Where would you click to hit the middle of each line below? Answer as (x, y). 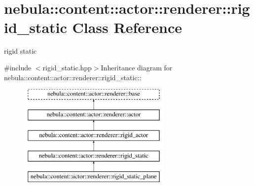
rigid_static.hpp (67, 67)
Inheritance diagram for (137, 67)
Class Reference (127, 27)
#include (18, 67)
